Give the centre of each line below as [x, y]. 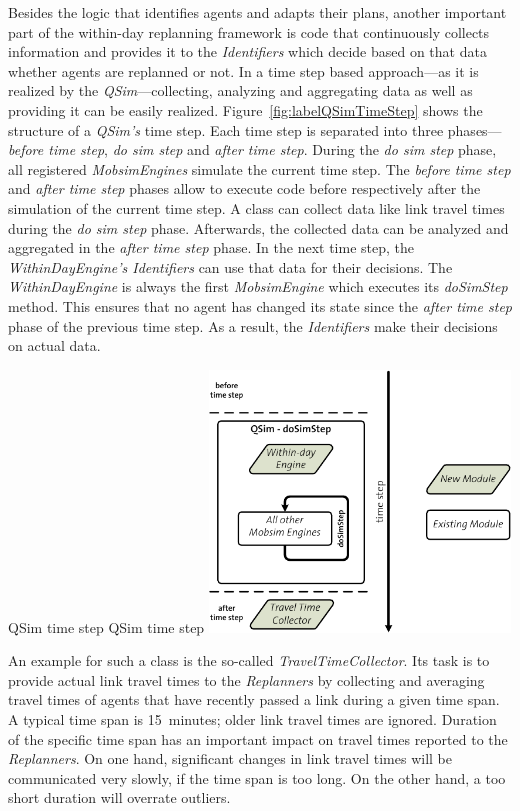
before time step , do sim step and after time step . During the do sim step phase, [252, 149]
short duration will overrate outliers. [119, 797]
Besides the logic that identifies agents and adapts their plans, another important [257, 12]
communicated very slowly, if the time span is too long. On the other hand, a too [257, 777]
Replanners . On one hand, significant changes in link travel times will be [230, 758]
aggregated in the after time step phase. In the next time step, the [211, 247]
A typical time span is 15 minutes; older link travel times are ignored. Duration [252, 719]
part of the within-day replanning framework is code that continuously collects [249, 31]
